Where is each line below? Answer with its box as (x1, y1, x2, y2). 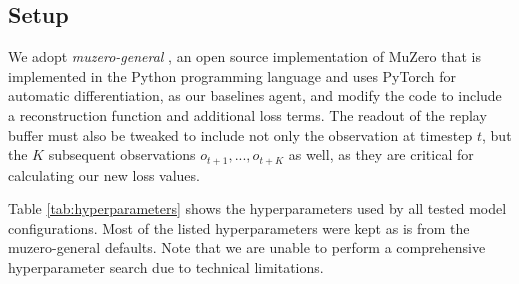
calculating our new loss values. (8, 164, 200, 185)
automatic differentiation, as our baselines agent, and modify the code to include (8, 85, 502, 106)
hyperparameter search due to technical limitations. (8, 257, 324, 277)
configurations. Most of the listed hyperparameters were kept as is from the (8, 217, 470, 238)
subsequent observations (48, 144, 196, 165)
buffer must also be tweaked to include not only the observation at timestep (8, 124, 473, 145)
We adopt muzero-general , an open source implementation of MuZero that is (8, 46, 481, 67)
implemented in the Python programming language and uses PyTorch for (8, 65, 456, 86)
